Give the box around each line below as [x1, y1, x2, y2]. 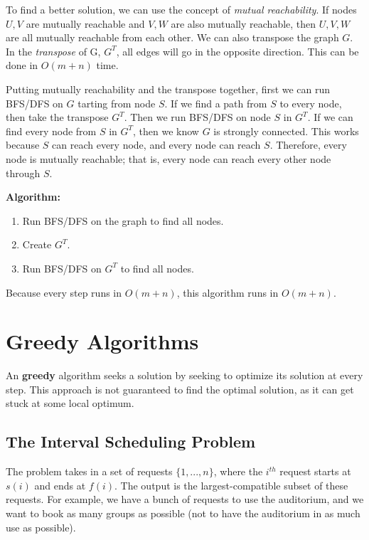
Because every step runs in [6, 285, 122, 300]
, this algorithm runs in [176, 285, 279, 300]
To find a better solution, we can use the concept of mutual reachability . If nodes [6, 2, 357, 16]
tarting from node [77, 95, 156, 110]
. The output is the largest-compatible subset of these [114, 477, 348, 492]
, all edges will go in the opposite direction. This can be [116, 43, 359, 58]
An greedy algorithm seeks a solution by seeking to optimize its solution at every [6, 368, 363, 383]
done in [6, 58, 38, 73]
